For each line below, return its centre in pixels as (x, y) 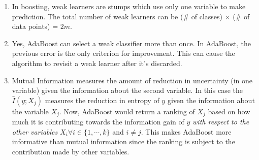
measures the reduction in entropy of (102, 100)
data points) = (35, 26)
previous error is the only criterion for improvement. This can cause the (123, 53)
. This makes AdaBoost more (186, 131)
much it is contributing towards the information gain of (98, 122)
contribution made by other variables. (71, 151)
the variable (30, 111)
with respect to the (221, 122)
